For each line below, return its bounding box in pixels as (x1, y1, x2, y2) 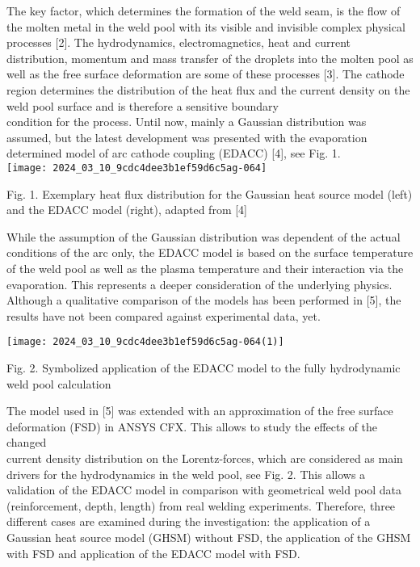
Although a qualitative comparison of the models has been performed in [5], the (6, 292, 401, 309)
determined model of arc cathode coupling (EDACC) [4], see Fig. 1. (6, 145, 341, 162)
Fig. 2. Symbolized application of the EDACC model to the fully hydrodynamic (6, 359, 401, 376)
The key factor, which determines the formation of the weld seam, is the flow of (6, 2, 401, 19)
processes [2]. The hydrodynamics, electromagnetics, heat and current (6, 34, 351, 51)
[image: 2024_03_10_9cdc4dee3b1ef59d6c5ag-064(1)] (6, 336, 284, 348)
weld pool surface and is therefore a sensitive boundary (6, 97, 279, 114)
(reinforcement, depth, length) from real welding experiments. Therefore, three (6, 497, 396, 514)
